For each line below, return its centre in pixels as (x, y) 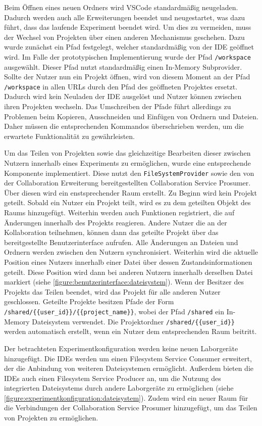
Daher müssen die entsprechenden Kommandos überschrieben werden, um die (124, 126)
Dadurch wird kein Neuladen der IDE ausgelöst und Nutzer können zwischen (123, 96)
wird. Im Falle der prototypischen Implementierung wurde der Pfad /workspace (127, 56)
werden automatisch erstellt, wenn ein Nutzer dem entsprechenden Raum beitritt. (130, 331)
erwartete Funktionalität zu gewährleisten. (70, 136)
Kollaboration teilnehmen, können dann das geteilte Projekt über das (111, 232)
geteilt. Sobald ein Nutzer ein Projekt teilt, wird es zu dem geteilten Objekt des (127, 202)
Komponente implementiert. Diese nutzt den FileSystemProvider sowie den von (129, 173)
